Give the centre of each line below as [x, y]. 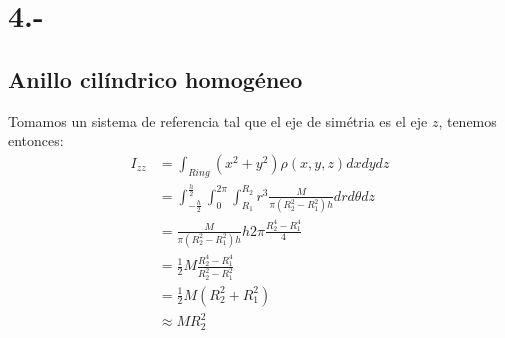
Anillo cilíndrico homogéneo [155, 78]
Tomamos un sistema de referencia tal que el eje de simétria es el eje [218, 120]
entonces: [36, 140]
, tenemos [467, 120]
